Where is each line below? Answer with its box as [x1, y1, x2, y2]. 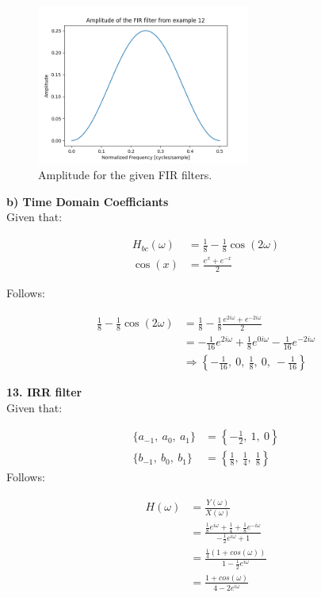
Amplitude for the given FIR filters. [38, 166, 212, 183]
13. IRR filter [6, 384, 82, 400]
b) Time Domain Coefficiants [6, 193, 169, 209]
